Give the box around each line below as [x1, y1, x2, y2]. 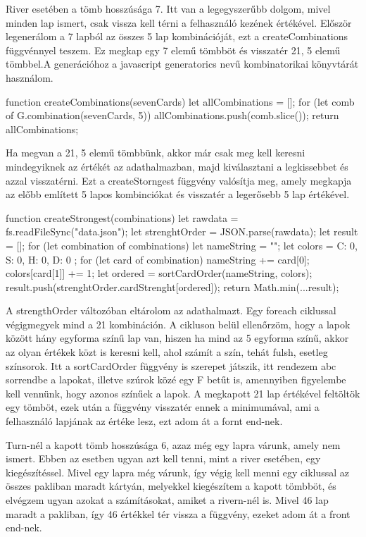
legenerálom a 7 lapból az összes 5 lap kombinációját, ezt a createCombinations [6, 29, 348, 44]
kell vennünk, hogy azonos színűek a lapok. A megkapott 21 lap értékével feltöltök [6, 385, 360, 400]
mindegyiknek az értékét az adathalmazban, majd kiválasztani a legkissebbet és [6, 159, 348, 173]
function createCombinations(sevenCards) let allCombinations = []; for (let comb [6, 94, 355, 109]
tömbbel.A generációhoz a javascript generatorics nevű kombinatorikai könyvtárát [6, 56, 359, 71]
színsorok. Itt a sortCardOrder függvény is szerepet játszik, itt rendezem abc [6, 358, 336, 373]
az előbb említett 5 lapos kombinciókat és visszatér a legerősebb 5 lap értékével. [6, 187, 350, 202]
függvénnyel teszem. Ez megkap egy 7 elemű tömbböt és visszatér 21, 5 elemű [6, 42, 341, 57]
